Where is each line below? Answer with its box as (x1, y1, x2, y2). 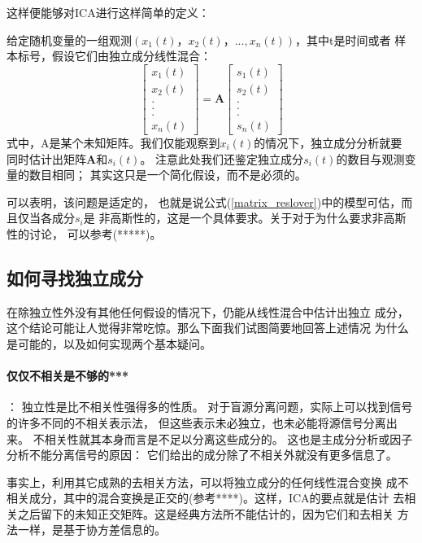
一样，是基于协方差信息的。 (17, 521, 166, 538)
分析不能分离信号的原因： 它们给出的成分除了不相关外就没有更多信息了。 (7, 446, 398, 463)
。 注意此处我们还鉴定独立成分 (140, 150, 304, 167)
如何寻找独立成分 (7, 265, 143, 290)
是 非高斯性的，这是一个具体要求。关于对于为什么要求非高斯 (83, 209, 407, 226)
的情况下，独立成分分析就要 (254, 134, 402, 151)
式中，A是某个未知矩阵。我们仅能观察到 (7, 134, 220, 151)
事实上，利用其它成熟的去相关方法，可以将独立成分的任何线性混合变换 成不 (7, 473, 409, 490)
